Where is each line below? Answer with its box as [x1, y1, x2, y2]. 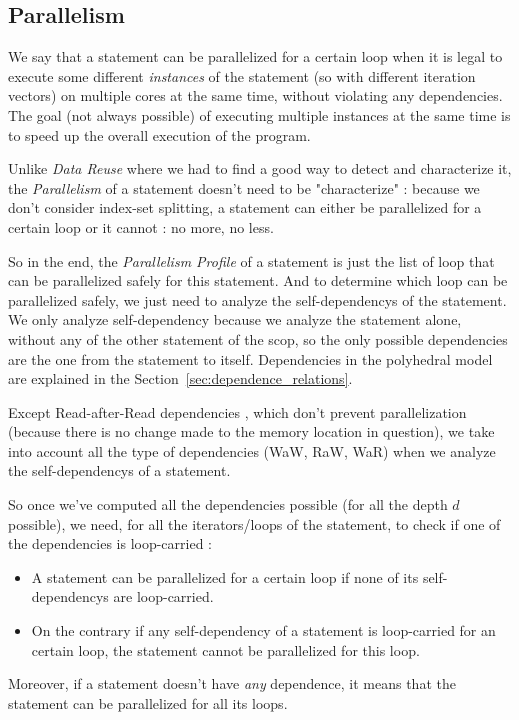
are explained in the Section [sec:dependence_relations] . [8, 368, 353, 389]
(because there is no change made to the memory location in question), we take [8, 421, 495, 442]
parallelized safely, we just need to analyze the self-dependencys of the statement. [8, 289, 507, 310]
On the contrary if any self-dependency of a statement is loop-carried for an [31, 620, 496, 641]
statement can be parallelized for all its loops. [8, 692, 288, 713]
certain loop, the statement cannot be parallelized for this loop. [31, 639, 420, 660]
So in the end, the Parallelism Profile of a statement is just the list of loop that [8, 250, 495, 271]
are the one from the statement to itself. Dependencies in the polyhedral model [8, 348, 493, 369]
